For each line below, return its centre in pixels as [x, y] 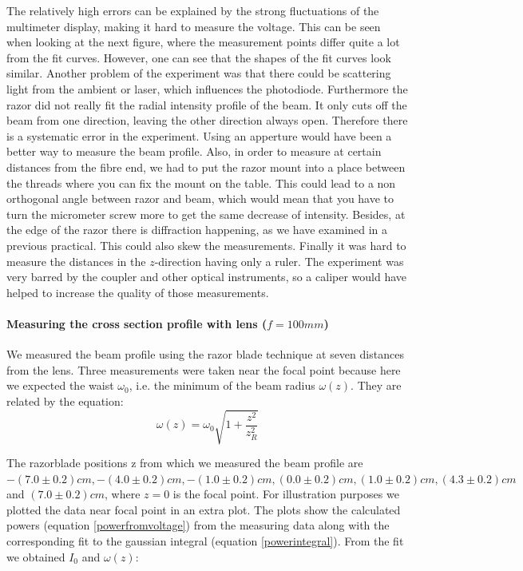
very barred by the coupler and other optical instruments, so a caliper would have [207, 277]
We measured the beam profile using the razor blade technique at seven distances [205, 354]
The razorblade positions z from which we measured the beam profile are [185, 462]
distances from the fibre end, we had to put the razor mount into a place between [206, 167]
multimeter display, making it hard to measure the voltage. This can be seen [194, 26]
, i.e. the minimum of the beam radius [222, 385]
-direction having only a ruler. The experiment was [279, 261]
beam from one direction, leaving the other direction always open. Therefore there [207, 120]
